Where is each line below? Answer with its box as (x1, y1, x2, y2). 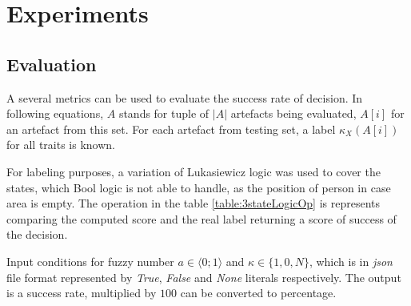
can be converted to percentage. (180, 284, 337, 301)
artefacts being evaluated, (230, 105, 357, 122)
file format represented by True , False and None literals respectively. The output (6, 268, 401, 285)
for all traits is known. (6, 136, 115, 153)
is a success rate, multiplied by (6, 284, 157, 301)
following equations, (6, 105, 104, 122)
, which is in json (309, 252, 393, 269)
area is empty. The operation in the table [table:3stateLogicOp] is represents (6, 195, 381, 211)
